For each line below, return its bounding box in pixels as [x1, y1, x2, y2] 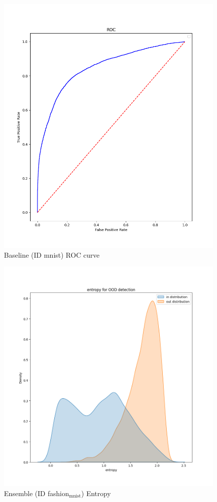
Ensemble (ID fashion [4, 488, 69, 498]
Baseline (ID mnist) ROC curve [4, 249, 100, 260]
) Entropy [81, 488, 111, 498]
